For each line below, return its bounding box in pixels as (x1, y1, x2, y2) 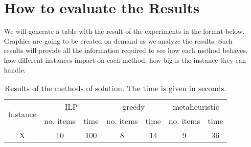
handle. (4, 64, 26, 74)
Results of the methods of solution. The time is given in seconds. (4, 82, 227, 94)
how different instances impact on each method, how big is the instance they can (4, 54, 246, 65)
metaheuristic (173, 101, 219, 113)
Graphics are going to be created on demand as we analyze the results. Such (4, 35, 233, 46)
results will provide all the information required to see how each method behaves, (4, 45, 248, 55)
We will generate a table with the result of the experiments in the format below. (4, 26, 245, 36)
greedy (122, 101, 145, 113)
